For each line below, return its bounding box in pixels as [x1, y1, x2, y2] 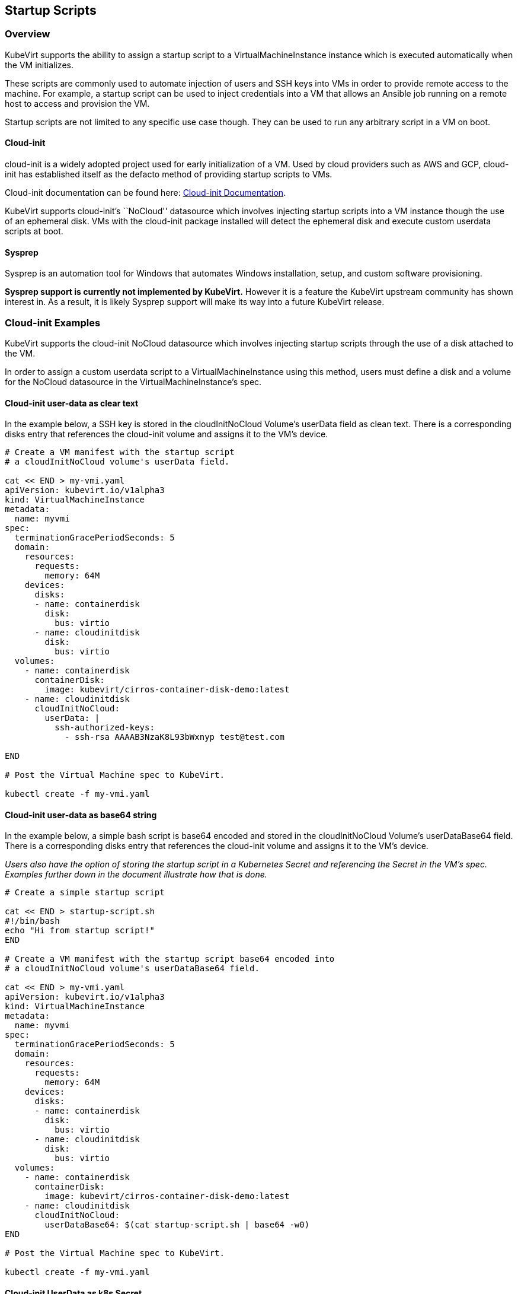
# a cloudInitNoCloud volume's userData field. [5, 457, 230, 467]
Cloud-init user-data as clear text [5, 398, 139, 408]
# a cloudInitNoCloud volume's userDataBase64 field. [5, 964, 260, 974]
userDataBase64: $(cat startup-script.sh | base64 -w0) [44, 1220, 310, 1230]
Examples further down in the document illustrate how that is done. [5, 869, 267, 880]
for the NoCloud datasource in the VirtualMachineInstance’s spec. [5, 376, 262, 387]
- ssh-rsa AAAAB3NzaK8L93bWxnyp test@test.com [65, 732, 285, 742]
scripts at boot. [5, 226, 63, 237]
